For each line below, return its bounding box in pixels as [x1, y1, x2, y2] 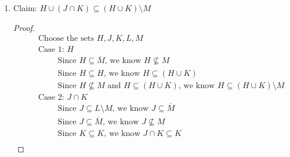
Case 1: [38, 46, 64, 54]
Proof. [13, 21, 35, 33]
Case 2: [38, 93, 64, 102]
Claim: [13, 2, 37, 13]
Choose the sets [38, 34, 94, 43]
